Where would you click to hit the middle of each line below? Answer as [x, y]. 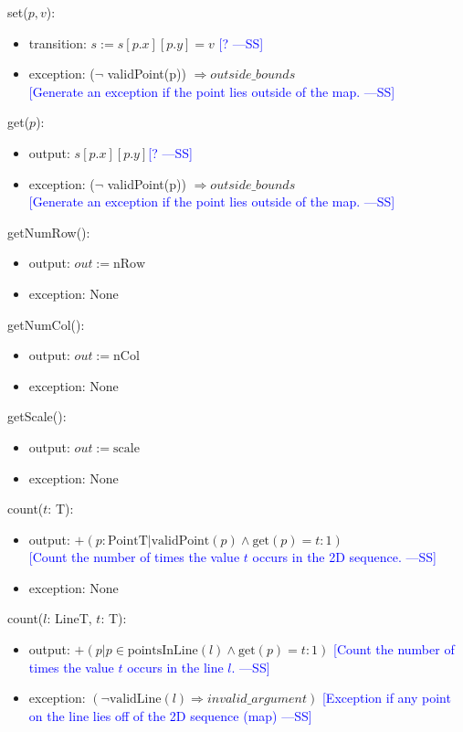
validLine [135, 700]
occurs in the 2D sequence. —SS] [344, 557]
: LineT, [69, 618]
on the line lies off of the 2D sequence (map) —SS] [170, 715]
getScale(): [37, 416]
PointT [128, 541]
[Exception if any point [386, 698]
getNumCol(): [46, 324]
